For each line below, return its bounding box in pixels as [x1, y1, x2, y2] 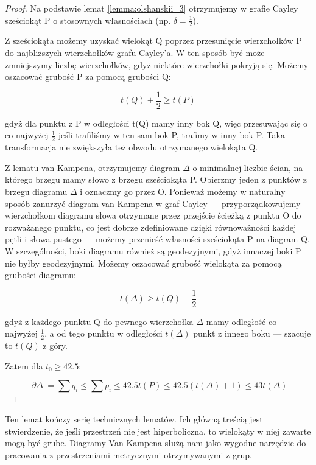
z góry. [43, 339, 68, 352]
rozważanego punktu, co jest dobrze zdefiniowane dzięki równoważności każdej [5, 220, 297, 233]
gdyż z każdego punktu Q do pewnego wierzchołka [5, 315, 194, 327]
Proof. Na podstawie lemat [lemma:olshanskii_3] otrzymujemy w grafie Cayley [5, 2, 298, 14]
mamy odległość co [206, 315, 277, 327]
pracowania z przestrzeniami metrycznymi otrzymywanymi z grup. [5, 448, 252, 461]
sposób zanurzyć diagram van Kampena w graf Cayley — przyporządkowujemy [5, 197, 301, 209]
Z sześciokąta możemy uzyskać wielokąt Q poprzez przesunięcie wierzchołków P [5, 34, 302, 47]
